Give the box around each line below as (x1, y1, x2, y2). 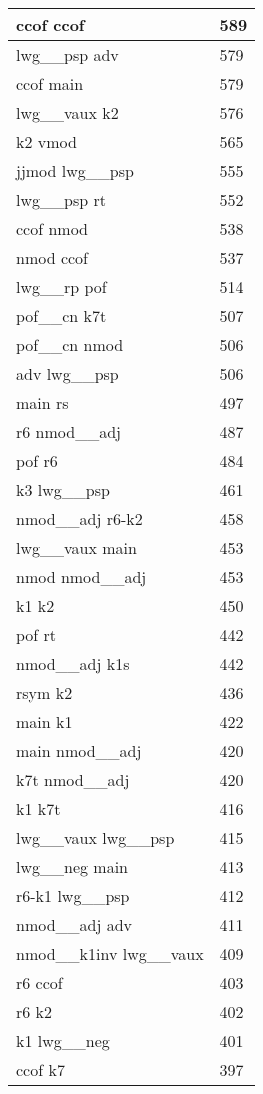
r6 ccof (16, 971, 63, 994)
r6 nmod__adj (16, 420, 121, 443)
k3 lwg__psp (16, 478, 110, 501)
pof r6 (16, 449, 58, 472)
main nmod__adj (16, 739, 142, 762)
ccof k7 (16, 1058, 65, 1081)
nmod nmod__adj (16, 565, 147, 588)
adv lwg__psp (16, 362, 119, 385)
